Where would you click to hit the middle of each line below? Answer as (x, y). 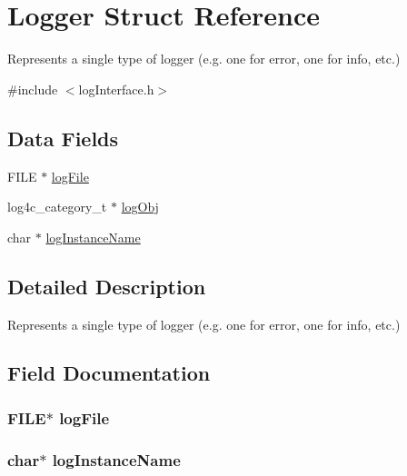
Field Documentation (109, 373)
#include (33, 89)
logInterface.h (116, 89)
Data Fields (63, 138)
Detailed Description (107, 286)
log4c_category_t (57, 207)
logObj (140, 207)
